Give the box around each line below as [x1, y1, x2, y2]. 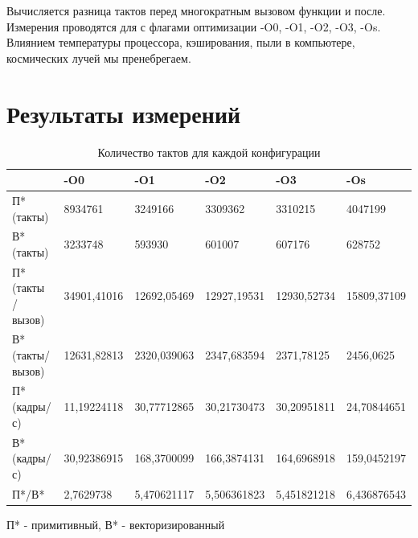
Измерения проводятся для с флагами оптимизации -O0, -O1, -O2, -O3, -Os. [6, 18, 381, 35]
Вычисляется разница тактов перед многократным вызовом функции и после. [6, 2, 386, 18]
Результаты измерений [6, 97, 241, 129]
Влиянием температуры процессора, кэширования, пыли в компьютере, [6, 34, 355, 51]
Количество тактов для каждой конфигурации [97, 143, 321, 160]
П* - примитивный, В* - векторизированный [6, 515, 225, 532]
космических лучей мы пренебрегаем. [6, 49, 191, 66]
